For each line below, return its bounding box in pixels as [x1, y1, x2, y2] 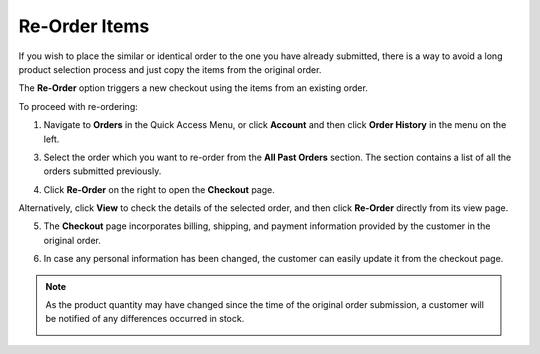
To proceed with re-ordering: [18, 100, 139, 112]
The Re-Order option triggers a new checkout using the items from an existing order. [18, 82, 369, 94]
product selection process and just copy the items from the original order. [18, 63, 322, 75]
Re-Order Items [18, 15, 150, 37]
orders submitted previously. [43, 165, 162, 177]
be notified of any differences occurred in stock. [45, 313, 245, 325]
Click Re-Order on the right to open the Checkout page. [43, 183, 275, 195]
